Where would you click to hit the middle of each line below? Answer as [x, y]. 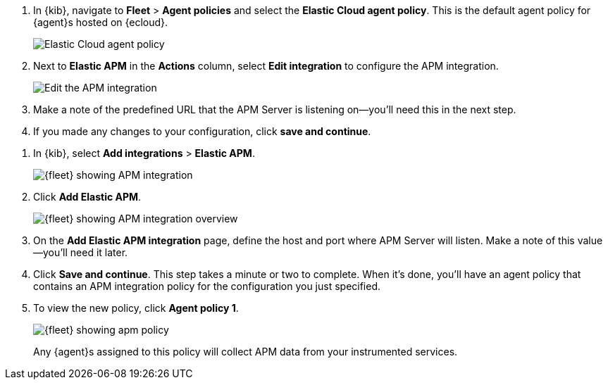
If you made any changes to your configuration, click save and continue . [202, 131]
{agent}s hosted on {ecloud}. [101, 22]
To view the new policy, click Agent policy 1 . [136, 308]
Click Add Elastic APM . [87, 197]
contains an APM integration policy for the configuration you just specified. [207, 286]
